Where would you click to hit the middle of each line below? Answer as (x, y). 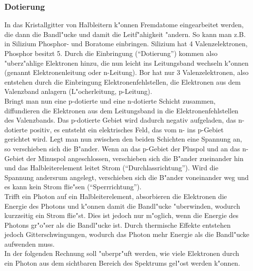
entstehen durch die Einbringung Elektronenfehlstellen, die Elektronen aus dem (123, 81)
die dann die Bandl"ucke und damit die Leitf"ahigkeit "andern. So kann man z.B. (125, 34)
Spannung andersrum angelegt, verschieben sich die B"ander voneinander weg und (127, 177)
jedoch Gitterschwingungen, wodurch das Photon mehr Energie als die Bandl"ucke (127, 234)
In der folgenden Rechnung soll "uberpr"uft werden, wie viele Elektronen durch (122, 253)
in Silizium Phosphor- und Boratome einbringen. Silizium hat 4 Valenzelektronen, (126, 44)
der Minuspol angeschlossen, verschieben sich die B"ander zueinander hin (135, 158)
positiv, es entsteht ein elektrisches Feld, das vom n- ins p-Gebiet (127, 129)
